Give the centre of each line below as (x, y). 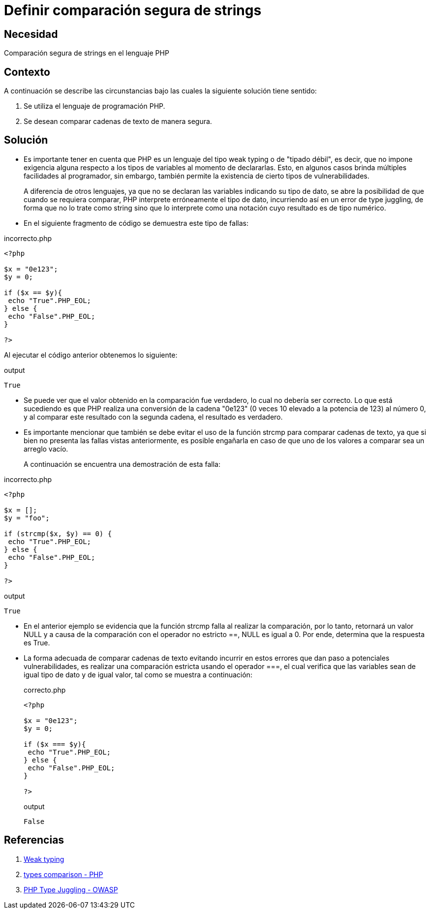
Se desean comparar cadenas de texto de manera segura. (118, 122)
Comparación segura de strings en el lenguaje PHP (87, 53)
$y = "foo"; (27, 518)
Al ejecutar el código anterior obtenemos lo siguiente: (91, 355)
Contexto (27, 72)
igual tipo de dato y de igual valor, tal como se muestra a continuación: (138, 674)
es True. (37, 642)
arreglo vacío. (46, 449)
